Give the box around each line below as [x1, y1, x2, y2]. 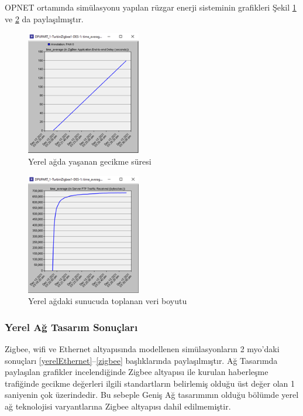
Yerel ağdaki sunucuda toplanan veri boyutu [28, 295, 187, 307]
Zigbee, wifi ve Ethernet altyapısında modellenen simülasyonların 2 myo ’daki [5, 343, 280, 355]
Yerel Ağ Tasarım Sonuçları [5, 319, 138, 334]
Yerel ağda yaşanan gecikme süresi [28, 155, 151, 168]
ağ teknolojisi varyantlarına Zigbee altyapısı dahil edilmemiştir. [5, 400, 231, 412]
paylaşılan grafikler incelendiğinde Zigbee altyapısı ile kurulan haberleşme [5, 366, 268, 378]
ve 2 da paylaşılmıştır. [5, 12, 84, 25]
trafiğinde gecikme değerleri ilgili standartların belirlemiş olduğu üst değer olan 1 [5, 377, 295, 389]
